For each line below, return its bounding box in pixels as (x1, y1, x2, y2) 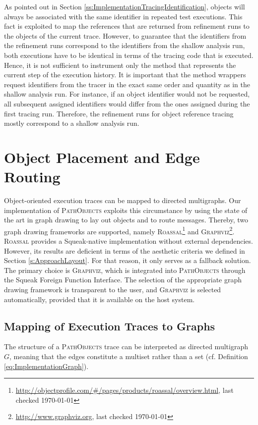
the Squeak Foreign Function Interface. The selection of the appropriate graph (4, 274, 242, 285)
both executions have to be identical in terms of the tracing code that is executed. (4, 50, 254, 60)
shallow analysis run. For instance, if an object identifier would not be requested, (4, 89, 250, 99)
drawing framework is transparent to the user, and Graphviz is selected (4, 284, 221, 295)
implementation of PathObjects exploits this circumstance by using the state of (4, 205, 248, 215)
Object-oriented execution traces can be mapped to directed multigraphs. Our (4, 195, 241, 206)
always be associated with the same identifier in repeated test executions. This (4, 11, 243, 21)
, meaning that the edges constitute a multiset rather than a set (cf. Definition (9, 351, 248, 362)
